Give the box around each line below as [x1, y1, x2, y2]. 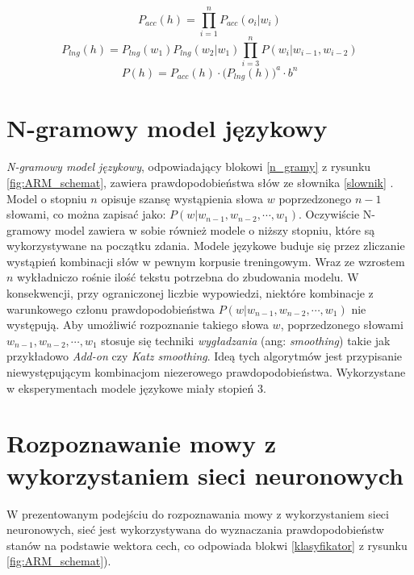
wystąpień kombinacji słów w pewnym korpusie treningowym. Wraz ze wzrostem [6, 252, 405, 269]
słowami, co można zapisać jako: [6, 206, 166, 223]
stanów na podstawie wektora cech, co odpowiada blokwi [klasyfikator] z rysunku [6, 536, 408, 553]
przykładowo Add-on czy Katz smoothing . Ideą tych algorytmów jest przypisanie [6, 348, 403, 365]
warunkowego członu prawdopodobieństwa [6, 300, 215, 317]
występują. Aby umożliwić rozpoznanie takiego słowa [6, 316, 269, 333]
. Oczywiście [299, 206, 360, 223]
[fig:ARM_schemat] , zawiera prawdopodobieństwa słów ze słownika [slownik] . [6, 173, 394, 190]
